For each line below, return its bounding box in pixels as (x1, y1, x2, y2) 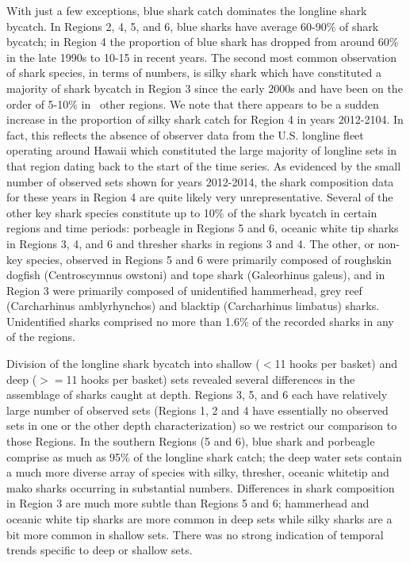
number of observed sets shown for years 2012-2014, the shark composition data (6, 173, 394, 190)
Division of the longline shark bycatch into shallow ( (6, 355, 260, 372)
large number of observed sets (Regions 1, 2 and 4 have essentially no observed (6, 401, 389, 418)
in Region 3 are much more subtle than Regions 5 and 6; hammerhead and (6, 495, 370, 511)
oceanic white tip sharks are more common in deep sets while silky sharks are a (6, 511, 393, 527)
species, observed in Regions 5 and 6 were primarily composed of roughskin (26, 251, 392, 267)
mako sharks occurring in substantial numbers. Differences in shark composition (6, 479, 395, 496)
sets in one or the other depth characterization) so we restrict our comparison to (6, 417, 397, 434)
